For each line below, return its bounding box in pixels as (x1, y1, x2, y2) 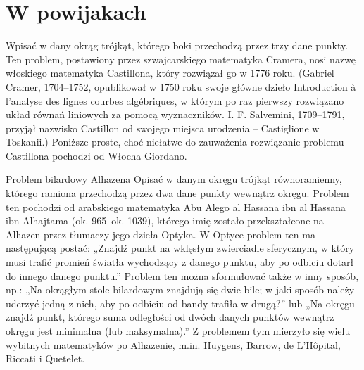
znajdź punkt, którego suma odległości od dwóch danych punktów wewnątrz (6, 310, 334, 324)
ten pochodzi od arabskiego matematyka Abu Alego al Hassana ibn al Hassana (6, 199, 346, 214)
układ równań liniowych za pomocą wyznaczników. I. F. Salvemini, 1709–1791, (6, 107, 345, 122)
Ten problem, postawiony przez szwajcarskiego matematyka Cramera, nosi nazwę (6, 51, 356, 66)
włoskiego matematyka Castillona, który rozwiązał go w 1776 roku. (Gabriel (6, 65, 334, 80)
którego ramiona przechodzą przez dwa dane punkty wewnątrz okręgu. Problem (6, 186, 349, 200)
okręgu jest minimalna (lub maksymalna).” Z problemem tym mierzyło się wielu (6, 324, 351, 338)
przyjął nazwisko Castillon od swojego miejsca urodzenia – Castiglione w (6, 120, 320, 135)
